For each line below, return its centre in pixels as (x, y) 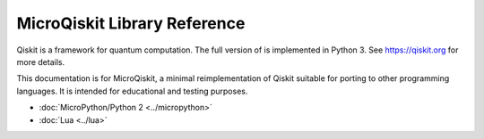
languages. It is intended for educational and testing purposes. (132, 91)
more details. (41, 61)
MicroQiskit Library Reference (131, 23)
